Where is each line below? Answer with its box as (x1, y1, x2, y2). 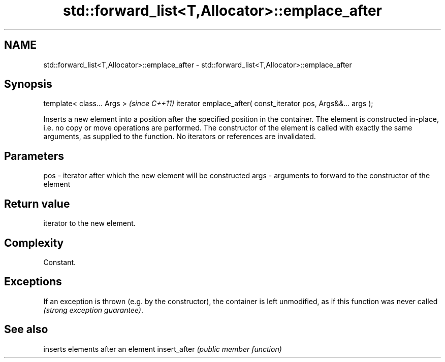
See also (4, 323, 48, 336)
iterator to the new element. (43, 219, 136, 228)
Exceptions (4, 275, 62, 288)
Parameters (4, 149, 64, 162)
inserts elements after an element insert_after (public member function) (43, 344, 282, 353)
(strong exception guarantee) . (43, 305, 143, 314)
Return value (4, 197, 70, 210)
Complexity (4, 236, 64, 249)
